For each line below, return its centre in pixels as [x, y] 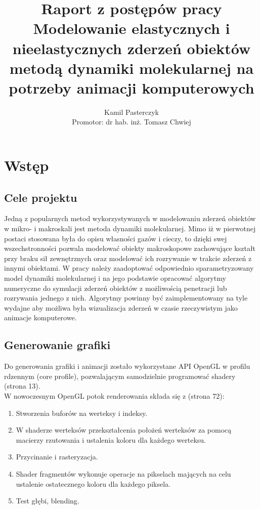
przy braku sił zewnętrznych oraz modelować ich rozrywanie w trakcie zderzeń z [128, 258]
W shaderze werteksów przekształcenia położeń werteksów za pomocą [124, 430]
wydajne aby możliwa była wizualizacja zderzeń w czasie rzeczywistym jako [121, 307]
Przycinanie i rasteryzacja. [57, 457]
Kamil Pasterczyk [132, 112]
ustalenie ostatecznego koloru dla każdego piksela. [93, 483]
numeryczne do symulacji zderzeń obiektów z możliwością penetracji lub [116, 288]
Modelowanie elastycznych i [132, 28]
